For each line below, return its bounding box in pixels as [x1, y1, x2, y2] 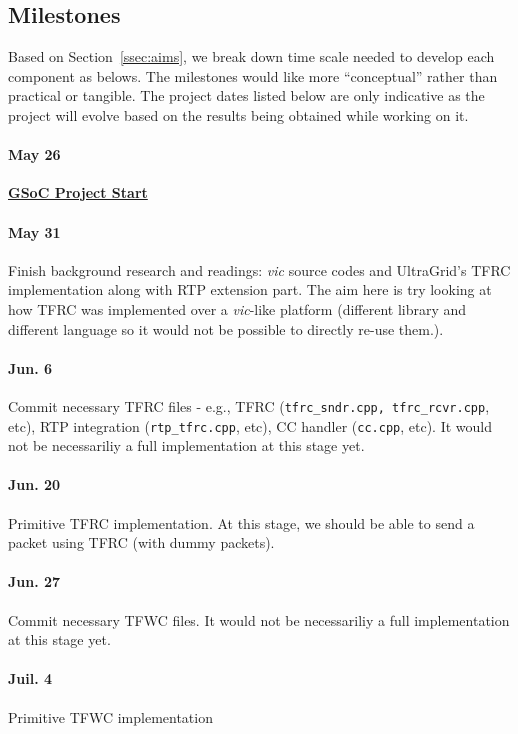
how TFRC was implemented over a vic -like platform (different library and [8, 298, 467, 319]
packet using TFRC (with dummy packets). [8, 532, 275, 553]
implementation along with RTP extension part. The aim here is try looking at [8, 279, 492, 300]
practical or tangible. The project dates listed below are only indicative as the [8, 85, 485, 106]
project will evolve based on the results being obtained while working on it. [8, 104, 469, 125]
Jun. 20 [8, 474, 61, 495]
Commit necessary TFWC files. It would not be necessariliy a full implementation [8, 609, 510, 630]
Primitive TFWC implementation [8, 706, 213, 727]
